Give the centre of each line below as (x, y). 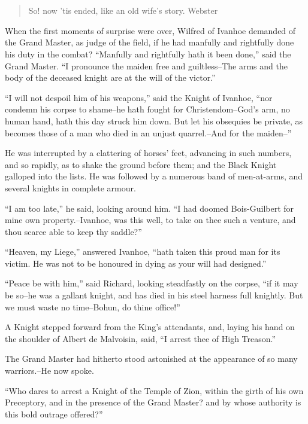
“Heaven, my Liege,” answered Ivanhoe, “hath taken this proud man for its (143, 251)
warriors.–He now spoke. (49, 370)
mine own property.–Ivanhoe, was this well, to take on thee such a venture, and (150, 220)
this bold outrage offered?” (54, 414)
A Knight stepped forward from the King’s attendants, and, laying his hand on (150, 327)
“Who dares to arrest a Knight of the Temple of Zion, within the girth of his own (154, 390)
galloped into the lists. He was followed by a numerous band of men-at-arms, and (154, 176)
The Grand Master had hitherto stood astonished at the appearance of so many (151, 359)
